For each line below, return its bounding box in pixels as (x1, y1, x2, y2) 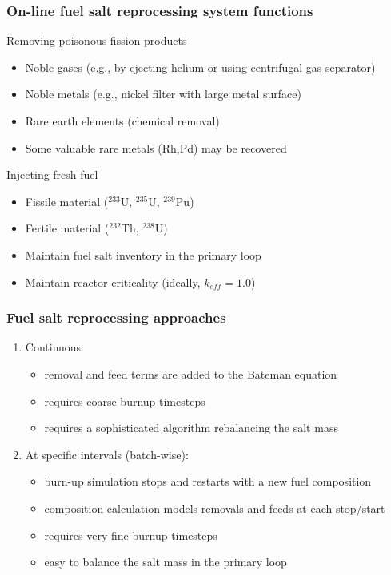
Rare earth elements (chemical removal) (25, 113, 220, 129)
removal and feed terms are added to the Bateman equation (44, 365, 337, 382)
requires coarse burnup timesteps (44, 392, 205, 409)
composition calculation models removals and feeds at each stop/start (44, 499, 385, 516)
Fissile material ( (25, 192, 109, 209)
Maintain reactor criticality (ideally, (25, 273, 201, 290)
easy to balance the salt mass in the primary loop (44, 553, 287, 570)
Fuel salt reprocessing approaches (6, 307, 226, 327)
